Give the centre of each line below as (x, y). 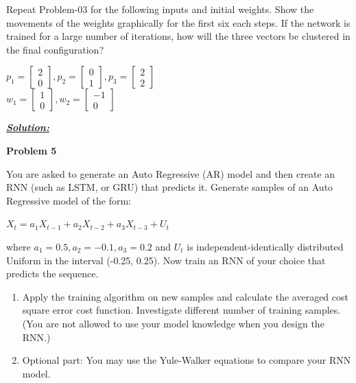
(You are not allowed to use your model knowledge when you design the (173, 323)
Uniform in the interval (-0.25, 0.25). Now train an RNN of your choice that (166, 260)
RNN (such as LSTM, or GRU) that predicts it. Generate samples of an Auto (170, 187)
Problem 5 (32, 150)
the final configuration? (55, 49)
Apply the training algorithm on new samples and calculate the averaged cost (185, 296)
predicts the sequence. (52, 274)
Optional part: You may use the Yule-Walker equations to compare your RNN (187, 360)
